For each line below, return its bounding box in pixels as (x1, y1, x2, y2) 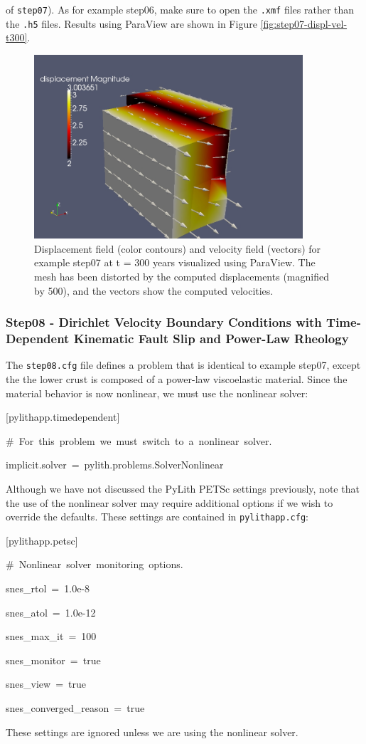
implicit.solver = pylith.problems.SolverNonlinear (6, 457, 224, 472)
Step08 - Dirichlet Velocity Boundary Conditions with (6, 313, 322, 331)
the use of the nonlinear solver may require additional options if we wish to (6, 495, 333, 510)
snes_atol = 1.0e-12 (6, 604, 96, 619)
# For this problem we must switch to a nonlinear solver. (6, 433, 272, 448)
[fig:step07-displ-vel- (260, 16, 348, 31)
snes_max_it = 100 (6, 629, 97, 644)
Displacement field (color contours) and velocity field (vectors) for (34, 241, 321, 256)
